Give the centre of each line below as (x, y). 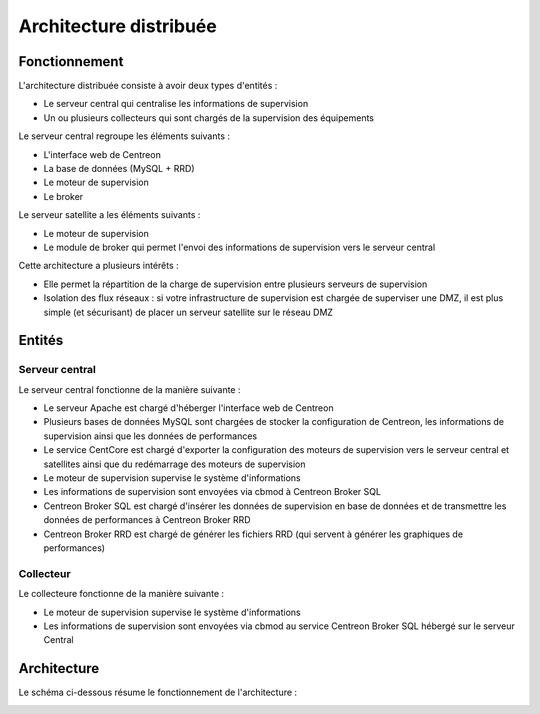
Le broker (63, 196)
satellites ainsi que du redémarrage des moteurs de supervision (174, 464)
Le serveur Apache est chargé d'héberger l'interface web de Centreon (188, 408)
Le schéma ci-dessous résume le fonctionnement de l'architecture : (158, 692)
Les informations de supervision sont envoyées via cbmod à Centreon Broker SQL (212, 492)
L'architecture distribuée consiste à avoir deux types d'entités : (148, 86)
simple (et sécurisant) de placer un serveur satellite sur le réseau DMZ (188, 312)
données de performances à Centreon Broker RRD (147, 520)
